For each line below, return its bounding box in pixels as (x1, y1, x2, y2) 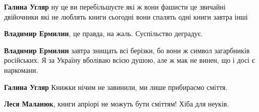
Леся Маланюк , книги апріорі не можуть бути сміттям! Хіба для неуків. (4, 98, 229, 109)
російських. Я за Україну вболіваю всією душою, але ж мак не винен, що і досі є (4, 55, 255, 65)
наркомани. (4, 64, 38, 75)
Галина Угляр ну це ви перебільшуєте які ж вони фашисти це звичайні (4, 2, 226, 12)
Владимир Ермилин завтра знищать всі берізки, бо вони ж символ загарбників (4, 45, 250, 55)
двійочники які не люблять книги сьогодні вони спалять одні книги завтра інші (4, 11, 248, 22)
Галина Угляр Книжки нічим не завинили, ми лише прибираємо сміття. (4, 81, 228, 92)
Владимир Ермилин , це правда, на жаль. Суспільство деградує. (4, 28, 203, 39)
